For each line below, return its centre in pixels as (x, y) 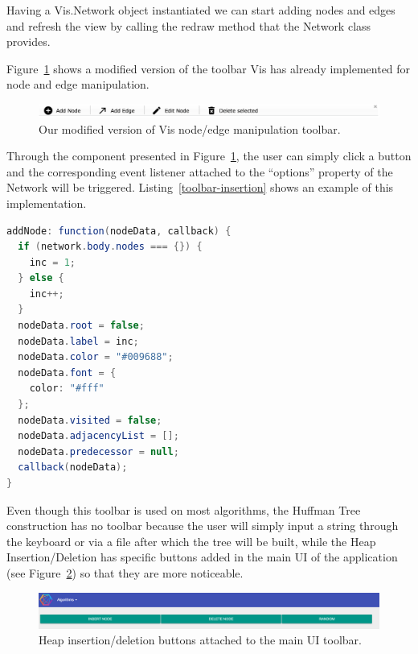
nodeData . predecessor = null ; (98, 451)
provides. (29, 41)
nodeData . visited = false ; (90, 420)
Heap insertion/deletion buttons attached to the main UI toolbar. (200, 640)
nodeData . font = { (67, 373)
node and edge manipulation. (78, 84)
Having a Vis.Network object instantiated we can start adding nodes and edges (201, 10)
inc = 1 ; (52, 262)
